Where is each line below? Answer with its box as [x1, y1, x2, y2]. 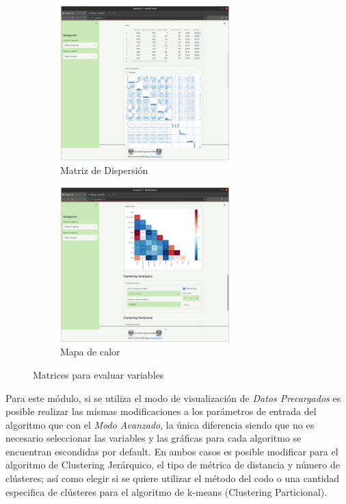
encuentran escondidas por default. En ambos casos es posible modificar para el [5, 444, 338, 458]
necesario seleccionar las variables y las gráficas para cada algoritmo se [5, 431, 302, 445]
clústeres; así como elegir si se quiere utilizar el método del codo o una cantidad [5, 471, 340, 486]
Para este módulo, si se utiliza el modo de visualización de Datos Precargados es [5, 390, 341, 405]
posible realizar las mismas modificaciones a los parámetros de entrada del [5, 404, 317, 418]
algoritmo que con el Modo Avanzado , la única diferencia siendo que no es [5, 417, 315, 431]
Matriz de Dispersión [60, 163, 148, 177]
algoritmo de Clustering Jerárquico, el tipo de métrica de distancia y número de [5, 457, 341, 472]
